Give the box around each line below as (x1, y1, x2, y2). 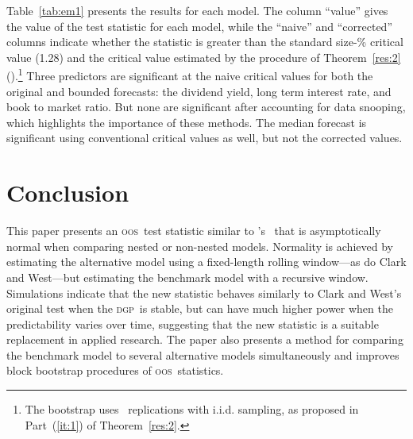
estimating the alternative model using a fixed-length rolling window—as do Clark (6, 253, 407, 270)
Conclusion (6, 176, 129, 209)
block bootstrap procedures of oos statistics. (6, 362, 224, 379)
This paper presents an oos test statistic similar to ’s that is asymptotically (6, 222, 381, 239)
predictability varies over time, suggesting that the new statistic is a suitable (6, 315, 379, 332)
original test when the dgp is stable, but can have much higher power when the (6, 300, 393, 317)
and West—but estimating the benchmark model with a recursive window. (6, 268, 369, 285)
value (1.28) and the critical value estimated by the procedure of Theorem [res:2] (6, 48, 401, 65)
